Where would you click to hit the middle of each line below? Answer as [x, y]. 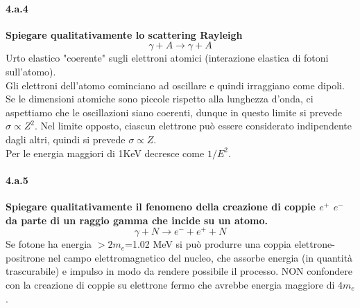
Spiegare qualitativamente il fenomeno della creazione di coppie [161, 206]
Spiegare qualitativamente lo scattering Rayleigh [124, 34]
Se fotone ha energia [49, 244]
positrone [25, 257]
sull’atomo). [31, 71]
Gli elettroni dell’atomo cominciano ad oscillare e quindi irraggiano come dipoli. [175, 85]
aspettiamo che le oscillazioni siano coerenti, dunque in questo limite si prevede [174, 112]
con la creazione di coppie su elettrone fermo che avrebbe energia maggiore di [170, 284]
